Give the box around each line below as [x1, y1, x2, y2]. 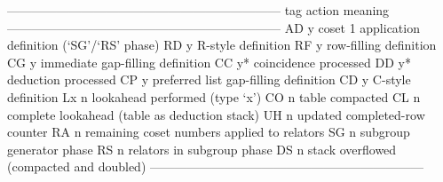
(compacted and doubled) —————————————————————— [7, 157, 424, 176]
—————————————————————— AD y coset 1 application [7, 18, 420, 36]
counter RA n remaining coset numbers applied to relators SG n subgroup [7, 123, 410, 141]
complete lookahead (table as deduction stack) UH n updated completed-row [7, 105, 425, 123]
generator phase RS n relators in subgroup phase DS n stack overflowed [7, 139, 397, 158]
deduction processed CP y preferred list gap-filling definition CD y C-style [7, 70, 411, 89]
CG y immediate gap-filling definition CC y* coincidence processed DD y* [7, 52, 411, 71]
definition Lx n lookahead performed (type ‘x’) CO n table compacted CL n [7, 87, 421, 106]
